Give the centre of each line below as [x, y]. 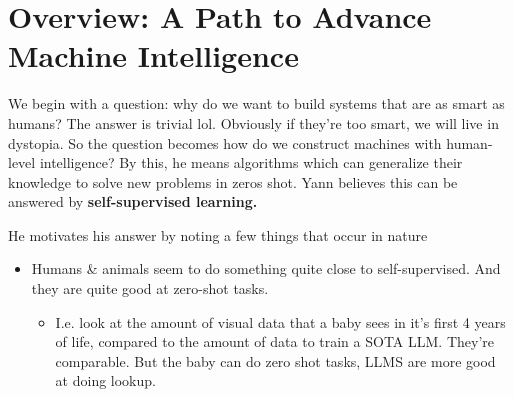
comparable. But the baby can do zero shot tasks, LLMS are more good [275, 360]
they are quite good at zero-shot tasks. [150, 288]
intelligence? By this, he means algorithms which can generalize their [251, 162]
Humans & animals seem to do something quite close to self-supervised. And [266, 268]
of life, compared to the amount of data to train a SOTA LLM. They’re [275, 341]
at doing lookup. [105, 380]
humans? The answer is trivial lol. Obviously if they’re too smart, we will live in [253, 122]
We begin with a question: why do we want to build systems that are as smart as [256, 103]
